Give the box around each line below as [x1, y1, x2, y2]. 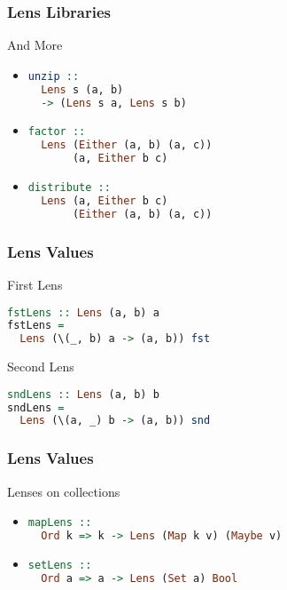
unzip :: [27, 69, 80, 83]
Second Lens [7, 357, 74, 376]
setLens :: [27, 558, 92, 571]
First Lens [7, 275, 63, 293]
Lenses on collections [7, 482, 120, 500]
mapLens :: [27, 516, 92, 530]
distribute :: [27, 181, 111, 195]
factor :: [27, 125, 86, 139]
